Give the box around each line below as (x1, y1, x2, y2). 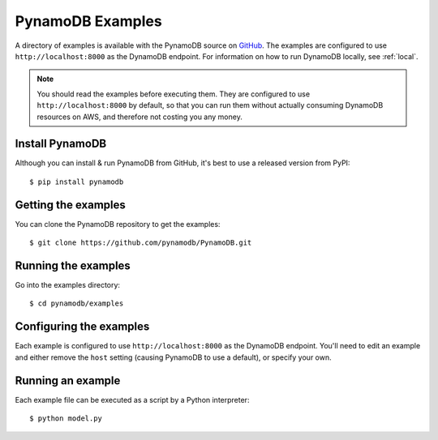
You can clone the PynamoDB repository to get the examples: (15, 219, 221, 229)
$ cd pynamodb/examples (29, 299, 124, 308)
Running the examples (15, 258, 131, 272)
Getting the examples (15, 198, 126, 211)
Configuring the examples (15, 320, 150, 334)
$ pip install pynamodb (29, 177, 124, 186)
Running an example (15, 374, 121, 387)
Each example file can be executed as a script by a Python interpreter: (15, 395, 250, 404)
